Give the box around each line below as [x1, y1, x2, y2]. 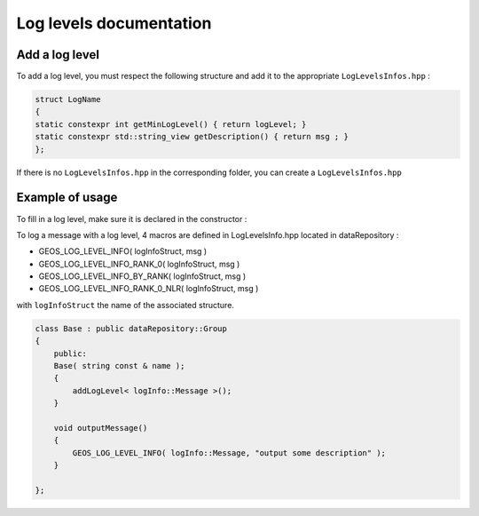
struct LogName [35, 94, 101, 105]
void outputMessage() [53, 423, 148, 433]
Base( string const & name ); [53, 361, 185, 370]
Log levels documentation [16, 13, 212, 33]
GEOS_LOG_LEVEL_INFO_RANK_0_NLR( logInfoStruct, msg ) [38, 283, 259, 294]
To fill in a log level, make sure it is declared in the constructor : [16, 213, 247, 224]
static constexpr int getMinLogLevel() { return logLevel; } [35, 119, 307, 129]
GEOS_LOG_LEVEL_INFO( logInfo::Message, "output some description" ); [72, 448, 386, 457]
